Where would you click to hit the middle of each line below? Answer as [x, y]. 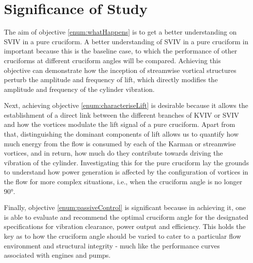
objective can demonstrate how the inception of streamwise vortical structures [120, 70]
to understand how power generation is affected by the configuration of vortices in [126, 172]
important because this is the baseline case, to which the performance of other [121, 51]
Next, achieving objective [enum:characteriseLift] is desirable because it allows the [126, 105]
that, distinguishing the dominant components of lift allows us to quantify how [121, 134]
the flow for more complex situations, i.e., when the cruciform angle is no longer [123, 182]
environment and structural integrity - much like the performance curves [112, 245]
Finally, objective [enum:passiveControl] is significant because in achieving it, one [125, 207]
